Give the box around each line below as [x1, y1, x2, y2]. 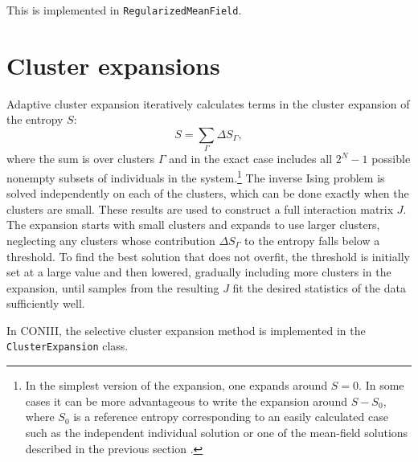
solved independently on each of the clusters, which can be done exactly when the [6, 185, 409, 202]
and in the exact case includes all [169, 150, 333, 167]
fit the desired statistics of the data [232, 279, 406, 296]
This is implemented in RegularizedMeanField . [6, 2, 242, 18]
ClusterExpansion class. [6, 337, 129, 354]
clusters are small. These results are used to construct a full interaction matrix [6, 200, 394, 217]
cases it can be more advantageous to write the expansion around [25, 392, 347, 409]
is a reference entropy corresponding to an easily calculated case [73, 408, 388, 425]
